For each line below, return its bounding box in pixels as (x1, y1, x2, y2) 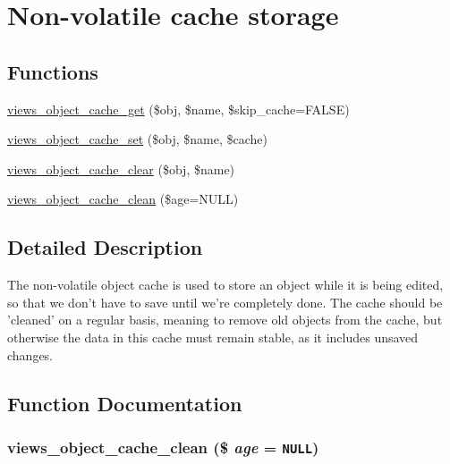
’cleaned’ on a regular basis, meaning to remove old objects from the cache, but (7, 310, 443, 329)
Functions (7, 57, 98, 85)
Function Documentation (7, 389, 242, 417)
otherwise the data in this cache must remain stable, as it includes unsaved (7, 327, 419, 346)
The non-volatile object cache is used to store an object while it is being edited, (7, 275, 444, 294)
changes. (7, 345, 54, 364)
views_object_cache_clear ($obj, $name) (7, 159, 235, 178)
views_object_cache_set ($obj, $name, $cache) (7, 130, 268, 148)
